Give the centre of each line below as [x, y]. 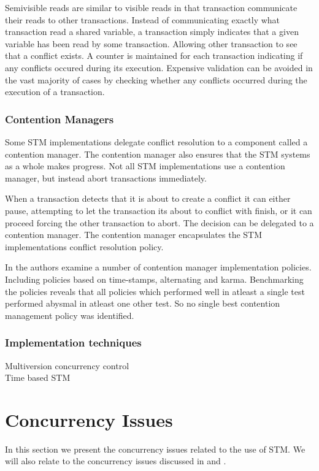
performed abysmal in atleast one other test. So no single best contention [143, 303]
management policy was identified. [70, 315]
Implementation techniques [73, 343]
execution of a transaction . [55, 92]
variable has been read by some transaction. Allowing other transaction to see [151, 43]
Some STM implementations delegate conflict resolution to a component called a [156, 141]
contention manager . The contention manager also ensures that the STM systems [158, 154]
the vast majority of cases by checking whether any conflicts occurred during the [156, 79]
